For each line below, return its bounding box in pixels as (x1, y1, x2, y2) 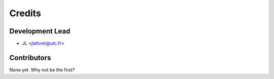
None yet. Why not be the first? (9, 66, 75, 73)
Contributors (9, 53, 51, 62)
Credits (9, 8, 42, 19)
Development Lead (9, 27, 71, 35)
